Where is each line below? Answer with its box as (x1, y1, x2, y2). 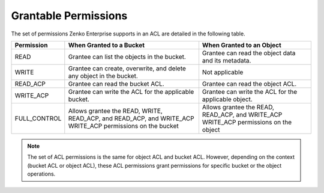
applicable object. (202, 95, 253, 103)
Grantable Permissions (11, 9, 128, 22)
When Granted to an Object (202, 41, 281, 49)
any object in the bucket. (68, 72, 138, 80)
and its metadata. (202, 56, 251, 64)
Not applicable (202, 68, 244, 76)
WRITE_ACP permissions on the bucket (68, 121, 179, 130)
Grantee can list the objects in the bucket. (68, 52, 186, 61)
